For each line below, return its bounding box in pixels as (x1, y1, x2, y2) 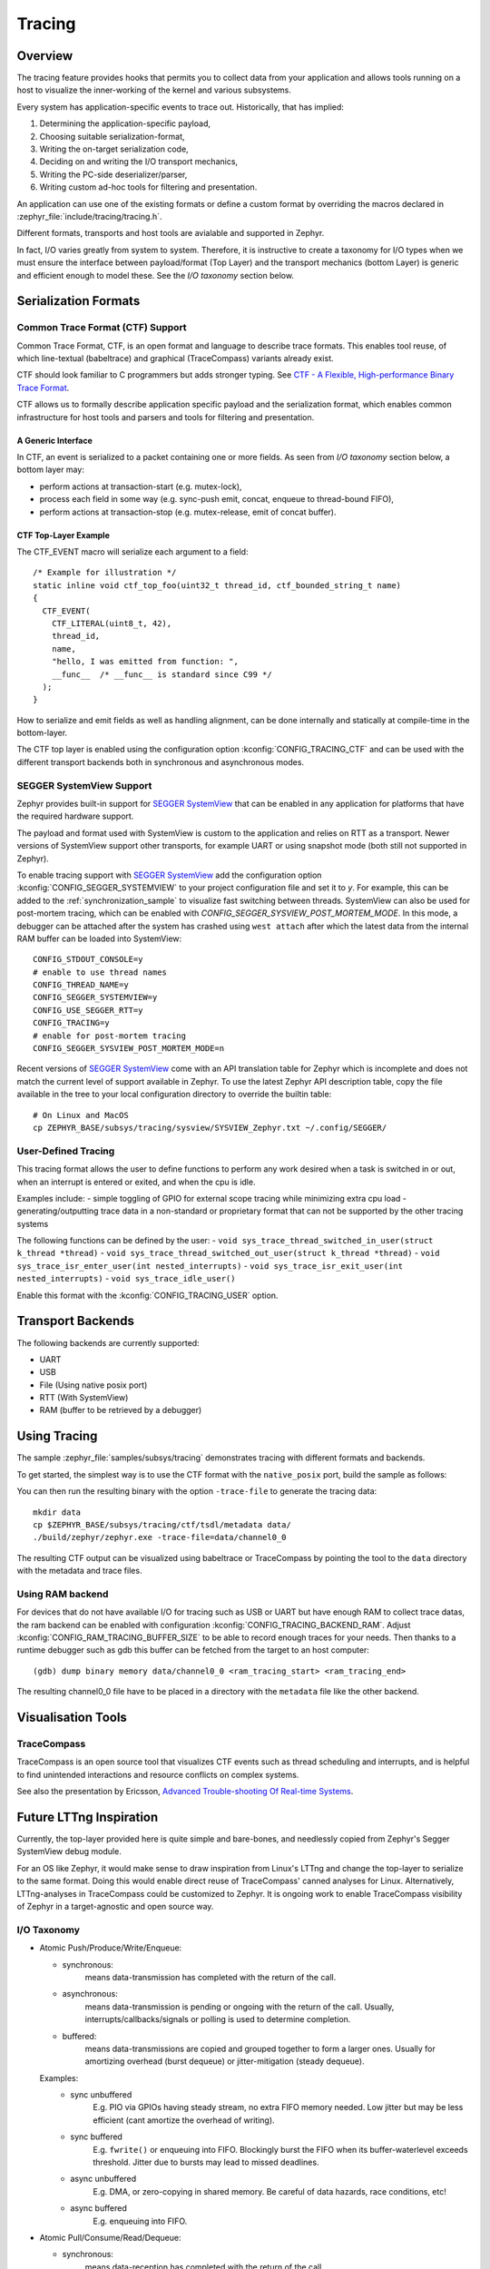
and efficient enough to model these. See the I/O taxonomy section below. (16, 270, 295, 280)
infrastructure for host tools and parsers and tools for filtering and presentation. (16, 411, 315, 422)
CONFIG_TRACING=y (33, 1017, 110, 1028)
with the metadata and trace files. (16, 1566, 142, 1577)
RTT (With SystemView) (39, 1392, 129, 1403)
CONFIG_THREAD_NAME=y (33, 980, 129, 990)
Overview (16, 48, 73, 64)
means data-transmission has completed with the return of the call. (84, 1971, 337, 1982)
